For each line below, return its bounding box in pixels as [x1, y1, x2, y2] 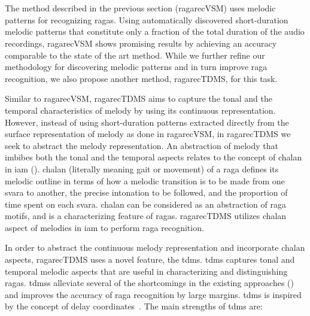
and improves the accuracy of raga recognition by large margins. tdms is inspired [5, 288, 302, 300]
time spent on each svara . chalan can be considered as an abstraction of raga [5, 197, 286, 210]
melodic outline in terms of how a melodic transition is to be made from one [5, 174, 285, 187]
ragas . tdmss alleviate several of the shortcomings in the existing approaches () [5, 276, 294, 289]
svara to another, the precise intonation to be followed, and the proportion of [5, 186, 288, 199]
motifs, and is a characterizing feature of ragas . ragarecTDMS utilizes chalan [5, 209, 287, 222]
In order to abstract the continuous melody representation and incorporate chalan [5, 241, 305, 254]
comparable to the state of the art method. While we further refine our [5, 48, 265, 61]
